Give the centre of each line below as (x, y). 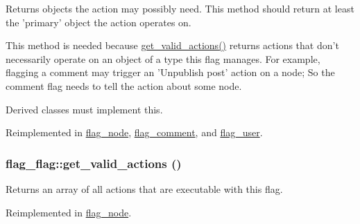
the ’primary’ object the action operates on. (98, 22)
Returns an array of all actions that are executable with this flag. (144, 188)
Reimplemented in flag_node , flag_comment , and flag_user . (134, 132)
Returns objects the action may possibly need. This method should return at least (180, 8)
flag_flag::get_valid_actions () (94, 163)
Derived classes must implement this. (84, 109)
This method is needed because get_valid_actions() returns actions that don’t (172, 45)
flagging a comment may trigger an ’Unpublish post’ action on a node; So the (170, 72)
